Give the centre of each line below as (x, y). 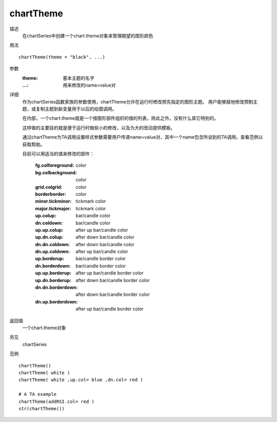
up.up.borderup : (53, 273)
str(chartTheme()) (42, 408)
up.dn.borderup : (53, 280)
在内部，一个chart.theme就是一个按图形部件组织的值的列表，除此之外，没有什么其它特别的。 (121, 118)
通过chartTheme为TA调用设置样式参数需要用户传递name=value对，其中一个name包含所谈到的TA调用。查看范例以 (143, 137)
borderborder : (51, 194)
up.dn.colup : (49, 237)
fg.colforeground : (55, 165)
